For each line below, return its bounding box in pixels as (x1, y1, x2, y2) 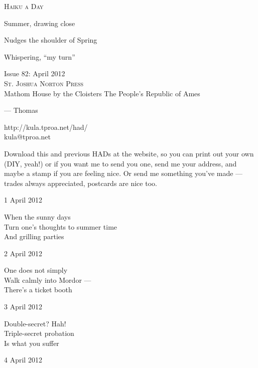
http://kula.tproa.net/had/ (4, 121, 88, 132)
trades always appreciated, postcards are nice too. (4, 177, 157, 188)
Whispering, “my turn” (4, 51, 75, 62)
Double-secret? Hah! (4, 318, 66, 328)
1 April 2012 (4, 195, 42, 205)
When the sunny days (4, 211, 71, 222)
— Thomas (4, 105, 38, 115)
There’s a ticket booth (4, 284, 72, 295)
